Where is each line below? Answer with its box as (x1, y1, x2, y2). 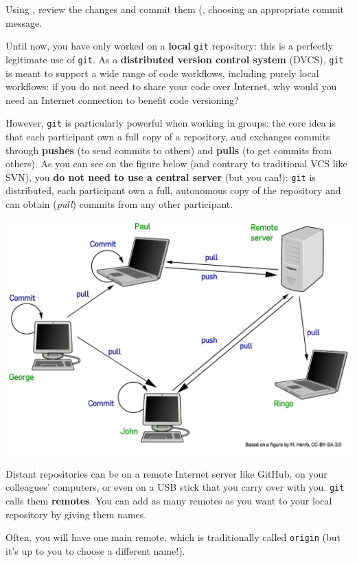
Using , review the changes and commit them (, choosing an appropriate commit (5, 2, 345, 16)
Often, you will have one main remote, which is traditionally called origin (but (5, 530, 341, 544)
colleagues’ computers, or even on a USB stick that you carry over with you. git (5, 480, 345, 494)
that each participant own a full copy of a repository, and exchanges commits (5, 129, 330, 143)
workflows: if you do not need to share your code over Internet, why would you (5, 79, 337, 94)
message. (5, 15, 43, 30)
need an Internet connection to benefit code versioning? (5, 92, 239, 107)
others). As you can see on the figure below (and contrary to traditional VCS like (5, 156, 347, 171)
